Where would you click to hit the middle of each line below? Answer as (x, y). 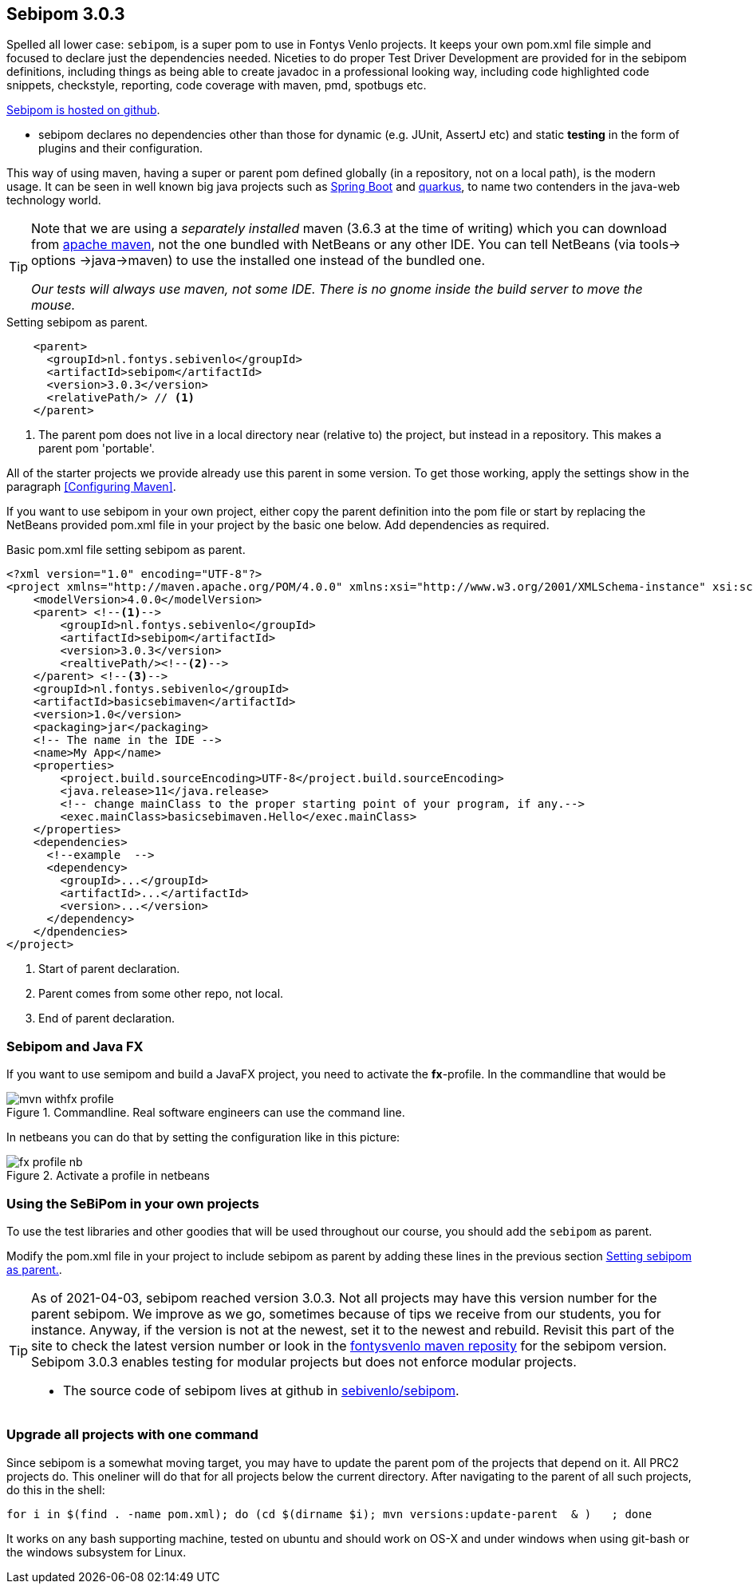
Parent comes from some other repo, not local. (161, 994)
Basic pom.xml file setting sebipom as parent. (126, 550)
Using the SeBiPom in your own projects (133, 1203)
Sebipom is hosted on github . (83, 110)
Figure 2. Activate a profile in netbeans (108, 1176)
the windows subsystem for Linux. (97, 1552)
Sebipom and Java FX (75, 1046)
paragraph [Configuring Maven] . (91, 487)
